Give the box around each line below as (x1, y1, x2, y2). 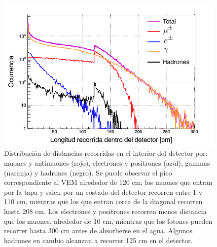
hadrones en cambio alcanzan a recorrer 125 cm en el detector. (4, 235, 193, 245)
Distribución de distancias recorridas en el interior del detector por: (4, 148, 208, 158)
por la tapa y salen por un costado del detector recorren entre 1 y (4, 186, 203, 197)
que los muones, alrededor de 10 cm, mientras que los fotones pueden (4, 215, 213, 226)
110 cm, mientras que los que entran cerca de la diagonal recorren (4, 196, 203, 207)
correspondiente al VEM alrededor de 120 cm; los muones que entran (4, 177, 213, 187)
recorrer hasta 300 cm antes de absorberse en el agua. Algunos (4, 225, 193, 236)
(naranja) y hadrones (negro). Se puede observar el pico (4, 167, 172, 177)
